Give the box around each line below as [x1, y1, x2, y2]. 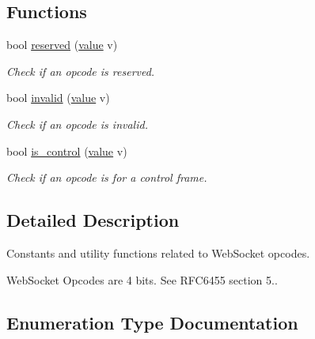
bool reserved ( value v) [6, 36, 118, 53]
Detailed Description [6, 208, 180, 232]
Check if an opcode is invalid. [6, 115, 148, 132]
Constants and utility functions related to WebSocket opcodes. [6, 244, 310, 261]
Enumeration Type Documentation [6, 310, 298, 334]
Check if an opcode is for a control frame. [6, 169, 207, 186]
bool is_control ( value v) [6, 142, 127, 159]
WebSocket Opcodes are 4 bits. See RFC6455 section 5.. [6, 271, 278, 288]
